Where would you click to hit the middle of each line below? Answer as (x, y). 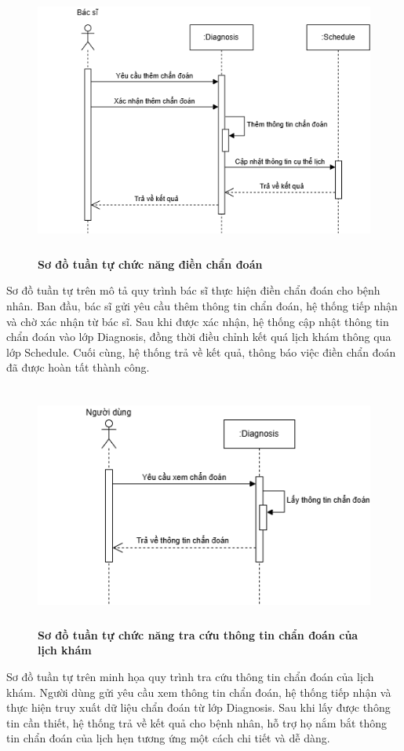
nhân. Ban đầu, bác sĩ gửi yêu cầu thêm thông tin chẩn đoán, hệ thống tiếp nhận (202, 305)
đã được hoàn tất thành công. (78, 367)
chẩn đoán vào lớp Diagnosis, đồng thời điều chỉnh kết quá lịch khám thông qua (199, 337)
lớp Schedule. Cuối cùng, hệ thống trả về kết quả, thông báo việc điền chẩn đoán (201, 352)
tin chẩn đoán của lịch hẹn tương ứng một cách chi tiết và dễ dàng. (168, 738)
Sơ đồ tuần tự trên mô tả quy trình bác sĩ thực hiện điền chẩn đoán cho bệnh (193, 290)
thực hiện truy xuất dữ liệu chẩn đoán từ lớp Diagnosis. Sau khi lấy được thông (198, 707)
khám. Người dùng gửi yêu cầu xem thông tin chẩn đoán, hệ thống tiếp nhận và (199, 692)
